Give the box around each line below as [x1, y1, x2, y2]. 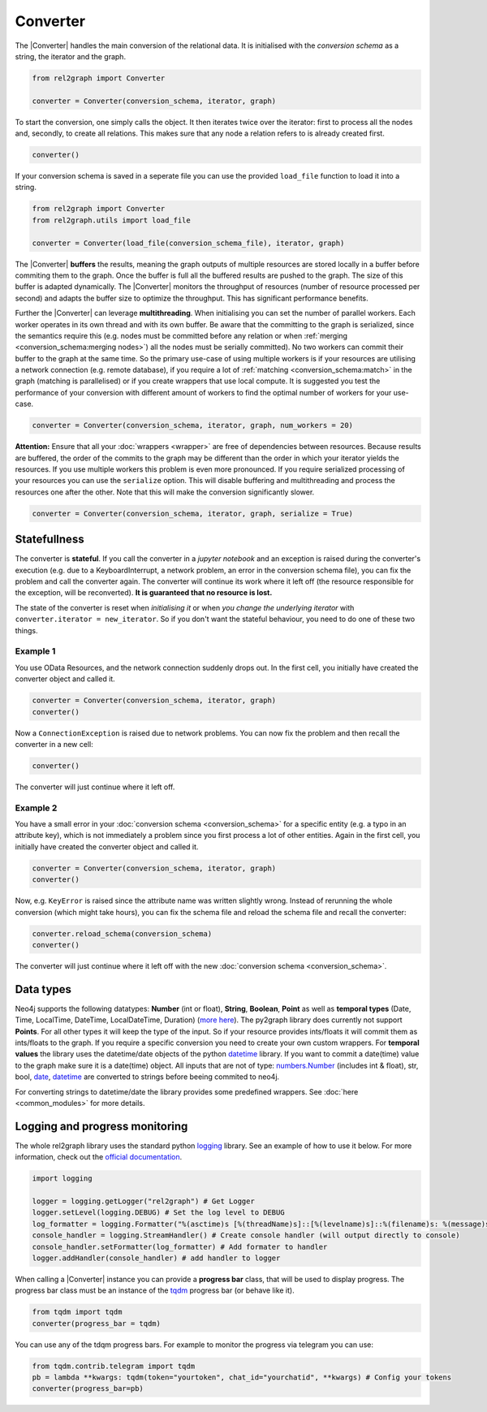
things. [15, 625, 38, 635]
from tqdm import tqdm [32, 1307, 123, 1317]
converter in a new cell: [15, 739, 93, 749]
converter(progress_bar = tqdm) [32, 1319, 162, 1328]
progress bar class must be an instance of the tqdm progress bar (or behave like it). [15, 1285, 295, 1295]
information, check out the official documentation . [15, 1152, 183, 1162]
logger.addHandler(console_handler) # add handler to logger [32, 1253, 281, 1263]
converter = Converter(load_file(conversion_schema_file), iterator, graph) [32, 238, 345, 248]
